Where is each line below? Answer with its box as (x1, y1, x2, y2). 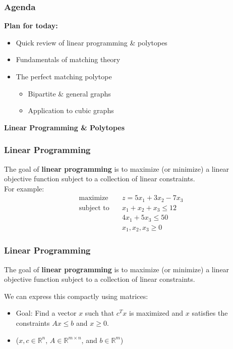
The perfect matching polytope (16, 71, 112, 81)
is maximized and (129, 308, 184, 318)
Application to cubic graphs (28, 105, 114, 116)
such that (85, 308, 114, 318)
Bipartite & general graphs (28, 88, 111, 98)
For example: (4, 183, 44, 193)
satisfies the (192, 308, 228, 318)
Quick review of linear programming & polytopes (16, 37, 167, 47)
